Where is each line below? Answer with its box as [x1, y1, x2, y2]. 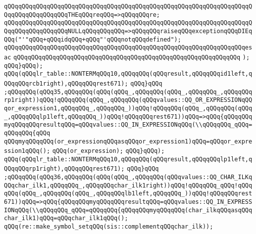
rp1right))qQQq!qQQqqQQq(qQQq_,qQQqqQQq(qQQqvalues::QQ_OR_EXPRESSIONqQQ [4, 96, 253, 104]
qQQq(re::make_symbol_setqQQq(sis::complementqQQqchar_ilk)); [4, 223, 213, 231]
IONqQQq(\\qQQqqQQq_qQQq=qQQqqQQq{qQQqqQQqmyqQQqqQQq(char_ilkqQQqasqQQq [4, 206, 253, 214]
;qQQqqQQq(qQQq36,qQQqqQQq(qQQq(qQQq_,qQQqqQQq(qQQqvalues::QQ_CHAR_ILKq [4, 174, 253, 181]
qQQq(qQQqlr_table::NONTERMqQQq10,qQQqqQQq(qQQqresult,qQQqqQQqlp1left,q [4, 155, 253, 163]
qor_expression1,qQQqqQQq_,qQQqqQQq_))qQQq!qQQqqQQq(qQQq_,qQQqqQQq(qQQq [4, 104, 253, 112]
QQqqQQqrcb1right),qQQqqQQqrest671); [4, 80, 128, 87]
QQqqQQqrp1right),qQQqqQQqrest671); [4, 165, 125, 173]
